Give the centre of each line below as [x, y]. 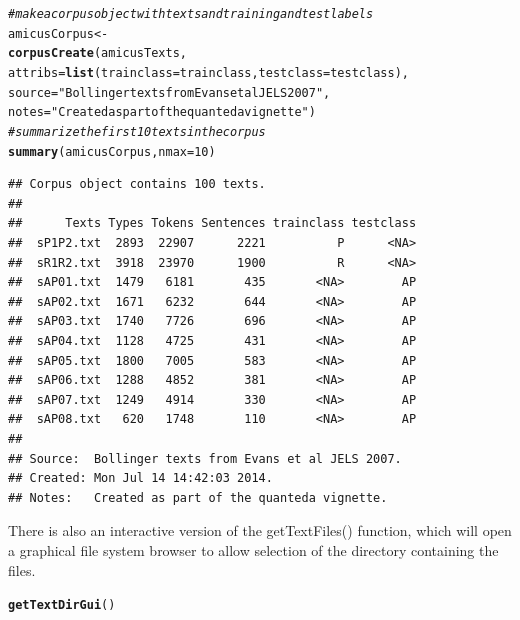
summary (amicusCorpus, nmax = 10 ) [112, 151]
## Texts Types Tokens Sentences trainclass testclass [212, 223]
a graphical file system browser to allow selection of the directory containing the [253, 549]
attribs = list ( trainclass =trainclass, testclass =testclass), [208, 72]
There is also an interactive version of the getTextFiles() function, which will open [260, 530]
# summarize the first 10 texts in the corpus [137, 131]
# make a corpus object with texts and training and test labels [191, 14]
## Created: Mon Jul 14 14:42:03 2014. [140, 478]
